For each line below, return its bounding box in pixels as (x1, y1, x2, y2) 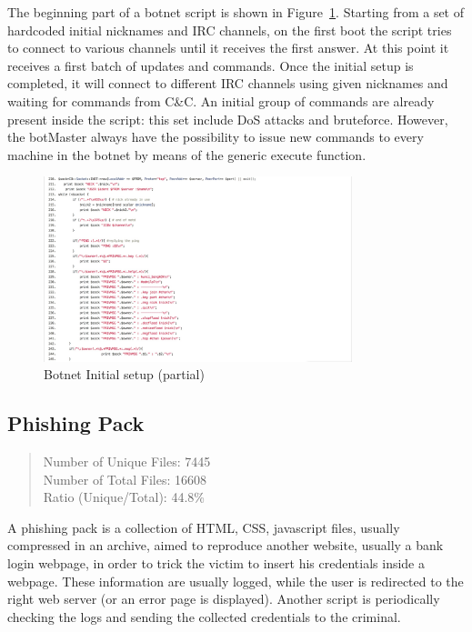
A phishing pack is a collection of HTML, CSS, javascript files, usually (7, 517, 400, 537)
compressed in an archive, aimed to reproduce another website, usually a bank (7, 536, 444, 555)
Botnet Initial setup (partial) (44, 365, 205, 384)
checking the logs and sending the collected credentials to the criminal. (7, 607, 401, 626)
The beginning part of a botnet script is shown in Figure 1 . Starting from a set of (7, 3, 465, 21)
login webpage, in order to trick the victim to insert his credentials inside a (7, 554, 425, 573)
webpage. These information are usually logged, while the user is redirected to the (7, 571, 464, 590)
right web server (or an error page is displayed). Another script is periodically (7, 589, 440, 608)
